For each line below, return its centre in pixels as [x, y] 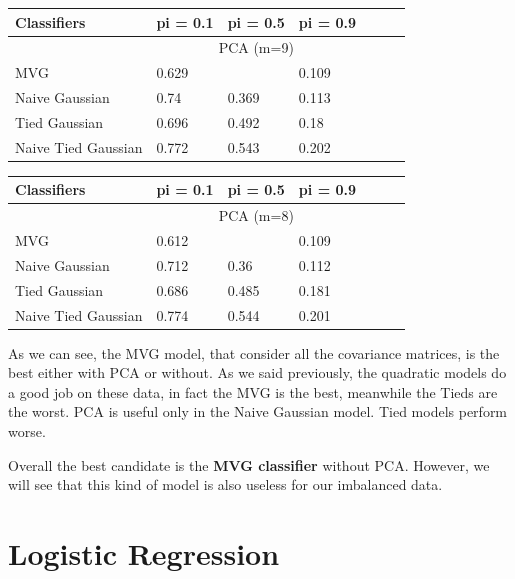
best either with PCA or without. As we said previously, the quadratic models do [257, 372]
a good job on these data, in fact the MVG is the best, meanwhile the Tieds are [253, 391]
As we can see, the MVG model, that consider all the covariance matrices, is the [254, 352]
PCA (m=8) [256, 215]
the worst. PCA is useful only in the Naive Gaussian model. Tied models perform [258, 411]
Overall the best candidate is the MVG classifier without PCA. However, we [249, 464]
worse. [27, 431]
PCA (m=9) [256, 47]
